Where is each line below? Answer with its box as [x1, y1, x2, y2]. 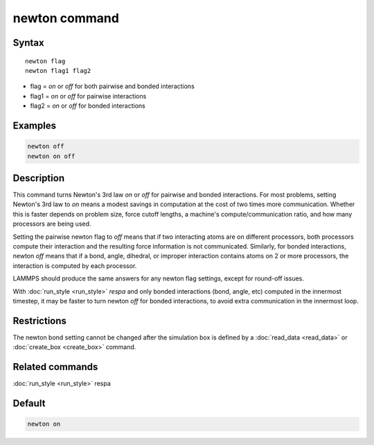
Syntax [12, 37, 44, 49]
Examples [12, 119, 57, 131]
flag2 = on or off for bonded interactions [30, 101, 145, 110]
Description [12, 172, 65, 184]
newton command [12, 10, 119, 26]
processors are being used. [12, 219, 91, 228]
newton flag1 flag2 [25, 67, 91, 74]
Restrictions [12, 314, 67, 326]
